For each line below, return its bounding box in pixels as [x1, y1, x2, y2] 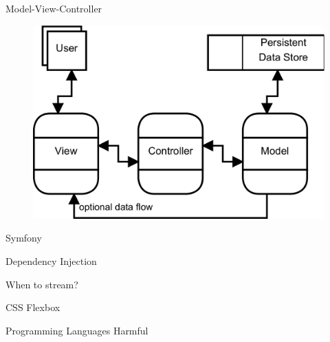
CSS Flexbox [5, 300, 60, 314]
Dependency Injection [5, 253, 97, 268]
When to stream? [5, 277, 78, 291]
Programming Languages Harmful [5, 323, 148, 337]
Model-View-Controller [5, 1, 102, 15]
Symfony [5, 231, 42, 245]
